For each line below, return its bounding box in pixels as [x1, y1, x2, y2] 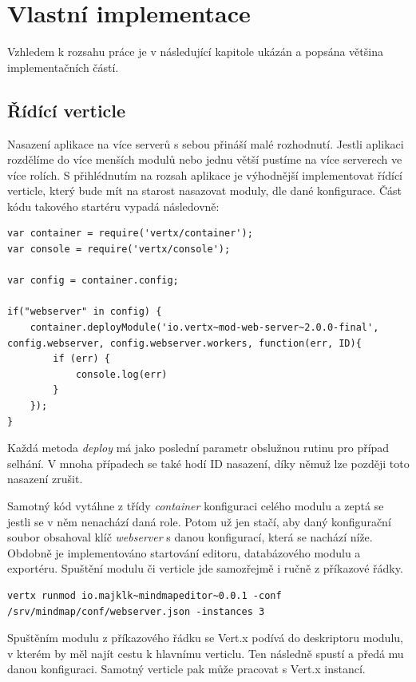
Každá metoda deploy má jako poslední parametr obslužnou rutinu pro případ [7, 439, 390, 456]
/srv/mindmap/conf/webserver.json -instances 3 [7, 605, 265, 617]
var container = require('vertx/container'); [7, 228, 253, 240]
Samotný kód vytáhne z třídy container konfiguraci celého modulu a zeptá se [7, 497, 384, 513]
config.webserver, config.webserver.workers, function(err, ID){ [7, 337, 362, 349]
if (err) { [53, 353, 110, 365]
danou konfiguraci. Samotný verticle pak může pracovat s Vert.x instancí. [7, 660, 366, 677]
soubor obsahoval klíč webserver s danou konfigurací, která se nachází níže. [7, 529, 373, 545]
